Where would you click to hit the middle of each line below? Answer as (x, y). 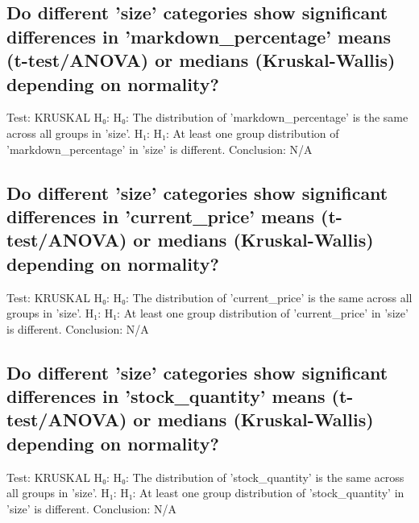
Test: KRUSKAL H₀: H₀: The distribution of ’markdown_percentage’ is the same (207, 117)
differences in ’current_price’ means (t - (174, 216)
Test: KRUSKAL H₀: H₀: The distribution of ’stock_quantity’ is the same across (205, 477)
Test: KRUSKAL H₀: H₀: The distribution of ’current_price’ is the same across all (209, 297)
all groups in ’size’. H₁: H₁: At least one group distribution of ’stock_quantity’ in (205, 493)
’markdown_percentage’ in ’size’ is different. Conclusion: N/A (160, 149)
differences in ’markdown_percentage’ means (199, 36)
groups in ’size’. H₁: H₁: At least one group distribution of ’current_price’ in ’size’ (207, 313)
